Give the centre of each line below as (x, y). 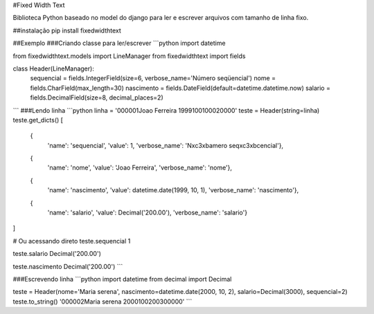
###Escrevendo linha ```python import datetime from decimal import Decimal (122, 279)
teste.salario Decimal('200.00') (57, 254)
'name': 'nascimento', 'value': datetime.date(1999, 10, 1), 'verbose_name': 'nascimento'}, (173, 190)
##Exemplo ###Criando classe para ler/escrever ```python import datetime (119, 43)
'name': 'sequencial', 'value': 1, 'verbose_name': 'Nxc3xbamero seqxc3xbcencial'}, (166, 145)
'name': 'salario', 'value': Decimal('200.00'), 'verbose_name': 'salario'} (148, 213)
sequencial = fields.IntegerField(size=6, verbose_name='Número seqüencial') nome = (153, 78)
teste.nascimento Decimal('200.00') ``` (68, 266)
